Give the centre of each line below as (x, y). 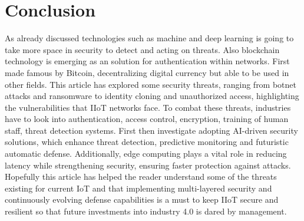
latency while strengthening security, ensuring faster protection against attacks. (148, 165)
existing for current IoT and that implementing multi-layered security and (138, 188)
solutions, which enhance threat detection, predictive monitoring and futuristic (147, 142)
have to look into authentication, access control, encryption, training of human (147, 119)
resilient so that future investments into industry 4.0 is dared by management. (146, 211)
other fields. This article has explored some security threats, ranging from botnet (151, 84)
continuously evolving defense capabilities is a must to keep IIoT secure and (142, 199)
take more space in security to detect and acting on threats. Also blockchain (142, 49)
